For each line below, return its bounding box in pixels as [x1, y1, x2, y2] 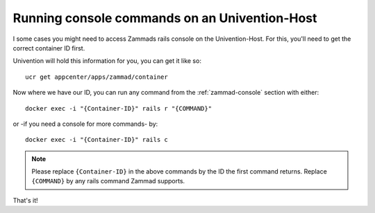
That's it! [12, 196, 38, 204]
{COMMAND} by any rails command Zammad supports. [31, 177, 185, 185]
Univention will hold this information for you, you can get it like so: [12, 57, 201, 65]
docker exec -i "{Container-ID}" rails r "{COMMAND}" [25, 104, 212, 112]
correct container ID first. [12, 44, 85, 52]
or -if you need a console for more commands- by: [12, 120, 158, 128]
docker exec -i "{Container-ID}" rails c [25, 136, 168, 144]
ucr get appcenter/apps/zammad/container [25, 73, 168, 81]
